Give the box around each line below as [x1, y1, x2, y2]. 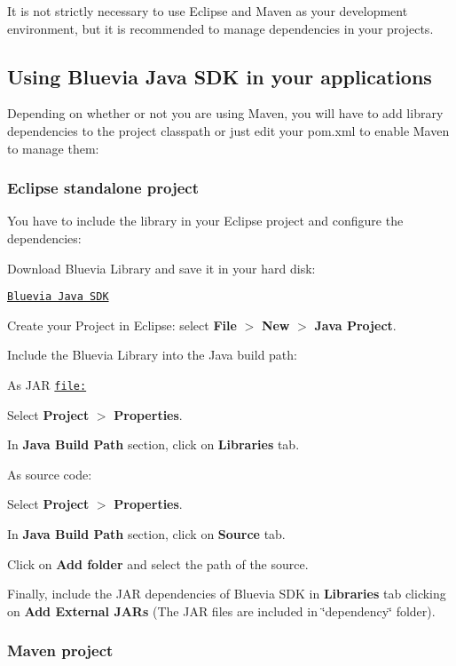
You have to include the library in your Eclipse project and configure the [7, 211, 404, 230]
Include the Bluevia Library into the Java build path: [7, 345, 297, 364]
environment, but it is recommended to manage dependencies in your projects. [7, 19, 434, 37]
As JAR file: [7, 376, 87, 394]
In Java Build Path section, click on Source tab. [7, 525, 286, 543]
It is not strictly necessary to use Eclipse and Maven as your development [7, 2, 408, 20]
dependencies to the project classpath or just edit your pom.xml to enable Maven [7, 121, 450, 139]
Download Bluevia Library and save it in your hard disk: [7, 258, 316, 277]
